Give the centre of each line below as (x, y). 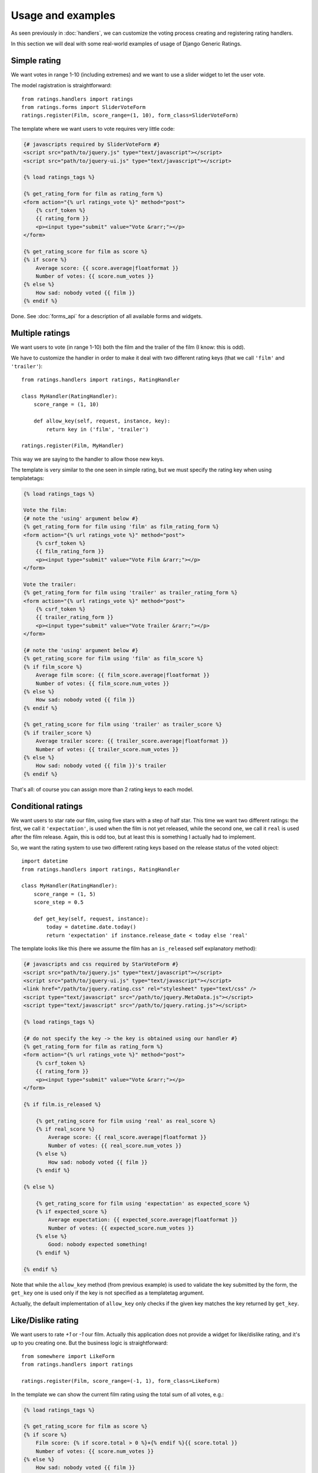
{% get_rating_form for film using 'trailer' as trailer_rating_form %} (130, 593)
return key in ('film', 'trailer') (97, 429)
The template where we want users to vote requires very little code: (93, 128)
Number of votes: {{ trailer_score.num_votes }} (107, 749)
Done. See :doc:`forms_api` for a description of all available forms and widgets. (107, 316)
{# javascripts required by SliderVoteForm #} (92, 144)
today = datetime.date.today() (91, 927)
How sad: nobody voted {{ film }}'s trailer (101, 766)
